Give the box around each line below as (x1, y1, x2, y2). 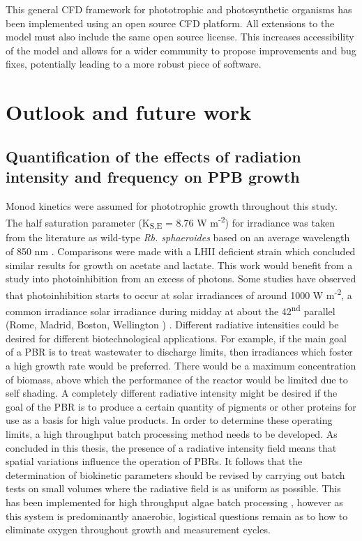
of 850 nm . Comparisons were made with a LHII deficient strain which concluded (6, 243, 356, 258)
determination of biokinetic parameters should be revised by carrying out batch (6, 467, 345, 482)
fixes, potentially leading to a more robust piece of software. (6, 56, 262, 71)
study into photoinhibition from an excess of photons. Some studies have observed (6, 271, 356, 286)
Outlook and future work (6, 98, 252, 126)
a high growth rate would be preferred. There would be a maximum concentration (6, 358, 356, 372)
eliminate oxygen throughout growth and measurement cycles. (6, 522, 271, 537)
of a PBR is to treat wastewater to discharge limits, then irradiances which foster (6, 344, 353, 359)
